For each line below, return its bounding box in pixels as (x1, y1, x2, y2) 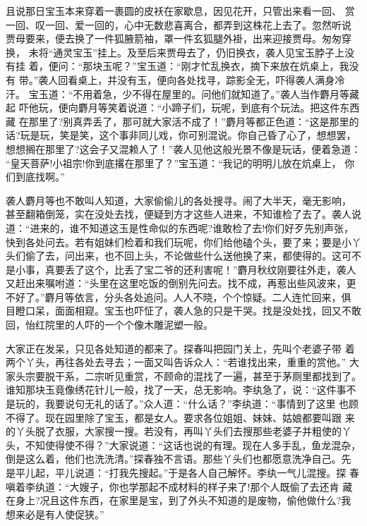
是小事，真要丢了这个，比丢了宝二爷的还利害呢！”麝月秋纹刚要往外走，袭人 (6, 262, 356, 276)
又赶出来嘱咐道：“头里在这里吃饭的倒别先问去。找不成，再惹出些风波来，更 (6, 276, 356, 290)
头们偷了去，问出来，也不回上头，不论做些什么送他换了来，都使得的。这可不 (6, 248, 361, 263)
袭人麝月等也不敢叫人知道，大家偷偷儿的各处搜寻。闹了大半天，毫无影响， (6, 192, 351, 207)
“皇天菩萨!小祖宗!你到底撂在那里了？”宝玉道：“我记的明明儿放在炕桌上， (6, 155, 342, 170)
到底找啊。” (15, 169, 65, 184)
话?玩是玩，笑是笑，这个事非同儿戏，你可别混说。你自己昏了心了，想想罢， (6, 128, 356, 142)
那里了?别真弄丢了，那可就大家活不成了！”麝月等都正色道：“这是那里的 (28, 114, 359, 128)
